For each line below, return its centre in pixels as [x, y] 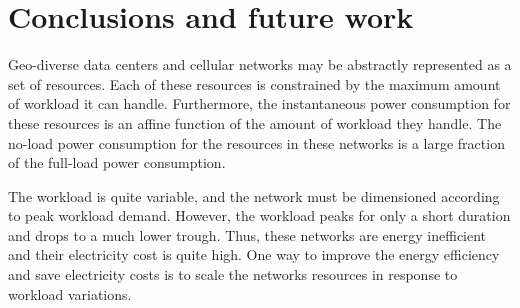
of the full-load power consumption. [117, 162]
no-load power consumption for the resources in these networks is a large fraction [256, 142]
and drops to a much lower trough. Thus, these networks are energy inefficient [247, 234]
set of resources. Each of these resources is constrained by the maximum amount [254, 83]
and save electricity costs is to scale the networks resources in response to [233, 274]
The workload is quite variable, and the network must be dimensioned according [254, 195]
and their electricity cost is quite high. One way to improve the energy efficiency [254, 254]
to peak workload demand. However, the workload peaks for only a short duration [259, 215]
